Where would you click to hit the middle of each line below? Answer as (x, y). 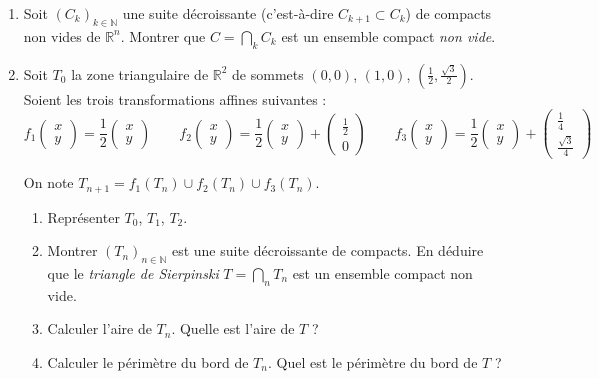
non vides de (62, 35)
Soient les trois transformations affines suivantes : (175, 98)
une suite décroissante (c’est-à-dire (228, 13)
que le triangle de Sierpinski (133, 273)
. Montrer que (163, 35)
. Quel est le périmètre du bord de (372, 362)
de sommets (268, 73)
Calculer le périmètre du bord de (148, 362)
